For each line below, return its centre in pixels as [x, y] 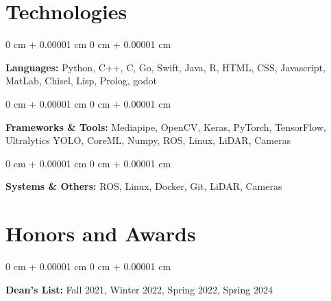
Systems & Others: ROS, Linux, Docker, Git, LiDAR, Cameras [144, 186]
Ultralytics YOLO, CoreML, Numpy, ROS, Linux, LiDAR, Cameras [148, 140]
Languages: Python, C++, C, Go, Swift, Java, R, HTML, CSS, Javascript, [165, 67]
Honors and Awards [101, 233]
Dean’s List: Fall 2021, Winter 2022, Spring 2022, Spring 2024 [139, 289]
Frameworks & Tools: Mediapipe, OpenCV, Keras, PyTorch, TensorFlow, [166, 127]
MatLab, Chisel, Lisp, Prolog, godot [81, 81]
